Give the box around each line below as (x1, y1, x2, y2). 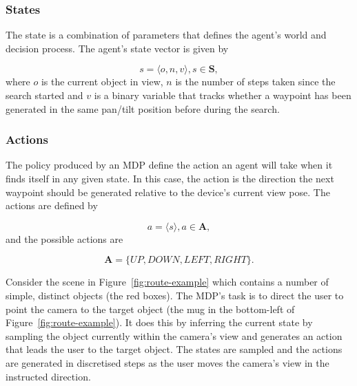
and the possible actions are (6, 231, 123, 246)
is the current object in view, (41, 74, 163, 89)
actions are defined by (6, 198, 98, 213)
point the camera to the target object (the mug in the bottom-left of (6, 301, 295, 316)
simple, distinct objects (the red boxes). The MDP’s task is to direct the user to (6, 288, 344, 302)
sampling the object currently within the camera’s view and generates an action (6, 328, 343, 343)
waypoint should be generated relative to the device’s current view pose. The (6, 184, 330, 199)
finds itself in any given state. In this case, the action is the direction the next (6, 171, 334, 185)
